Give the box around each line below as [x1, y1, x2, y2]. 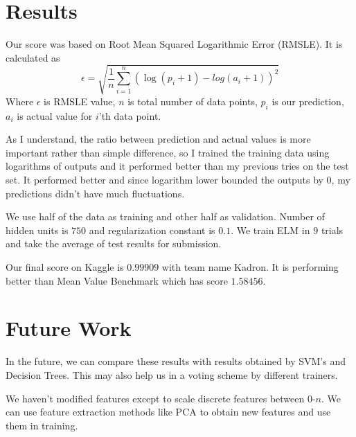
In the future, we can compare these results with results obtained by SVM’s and [6, 354, 346, 368]
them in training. [6, 418, 78, 432]
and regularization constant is [89, 222, 215, 237]
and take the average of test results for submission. [6, 236, 222, 251]
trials [321, 222, 344, 237]
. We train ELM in [231, 222, 310, 237]
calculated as [6, 50, 60, 64]
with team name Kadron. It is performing [161, 260, 339, 274]
